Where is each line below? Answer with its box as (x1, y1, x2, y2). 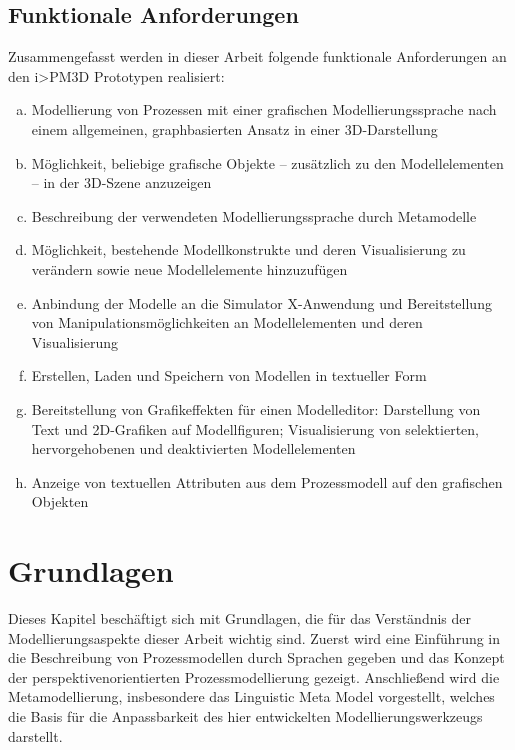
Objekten (31, 491, 89, 512)
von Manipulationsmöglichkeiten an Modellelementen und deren (31, 312, 423, 333)
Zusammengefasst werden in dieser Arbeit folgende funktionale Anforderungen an (8, 46, 507, 67)
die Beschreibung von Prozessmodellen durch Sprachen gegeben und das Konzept (8, 647, 505, 668)
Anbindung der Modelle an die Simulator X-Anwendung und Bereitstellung (31, 292, 492, 313)
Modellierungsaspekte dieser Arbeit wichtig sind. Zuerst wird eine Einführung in (8, 627, 501, 648)
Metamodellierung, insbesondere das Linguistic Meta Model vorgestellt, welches (8, 686, 495, 707)
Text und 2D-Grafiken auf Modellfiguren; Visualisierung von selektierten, (31, 418, 479, 439)
